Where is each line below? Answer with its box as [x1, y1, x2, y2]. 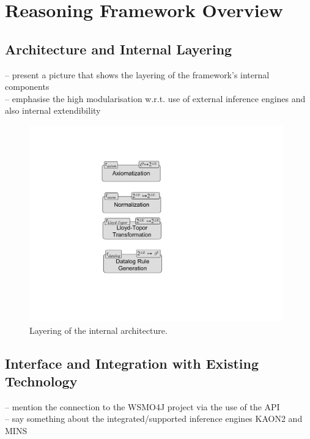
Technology [5, 372, 78, 391]
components [5, 80, 50, 93]
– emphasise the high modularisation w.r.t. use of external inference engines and [5, 92, 306, 105]
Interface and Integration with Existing [5, 353, 259, 372]
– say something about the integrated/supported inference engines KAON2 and [5, 412, 303, 425]
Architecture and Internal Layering [5, 39, 232, 58]
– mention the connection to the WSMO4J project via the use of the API [5, 400, 280, 413]
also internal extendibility [5, 104, 101, 117]
